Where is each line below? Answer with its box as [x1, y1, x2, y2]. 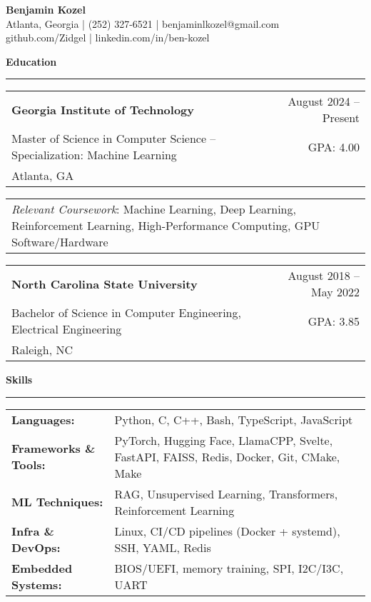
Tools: [11, 456, 46, 473]
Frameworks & [11, 440, 96, 457]
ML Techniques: [11, 493, 103, 511]
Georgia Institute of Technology [11, 101, 195, 118]
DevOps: [11, 538, 61, 556]
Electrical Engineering [11, 321, 122, 338]
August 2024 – [288, 93, 360, 110]
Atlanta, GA [11, 167, 74, 184]
